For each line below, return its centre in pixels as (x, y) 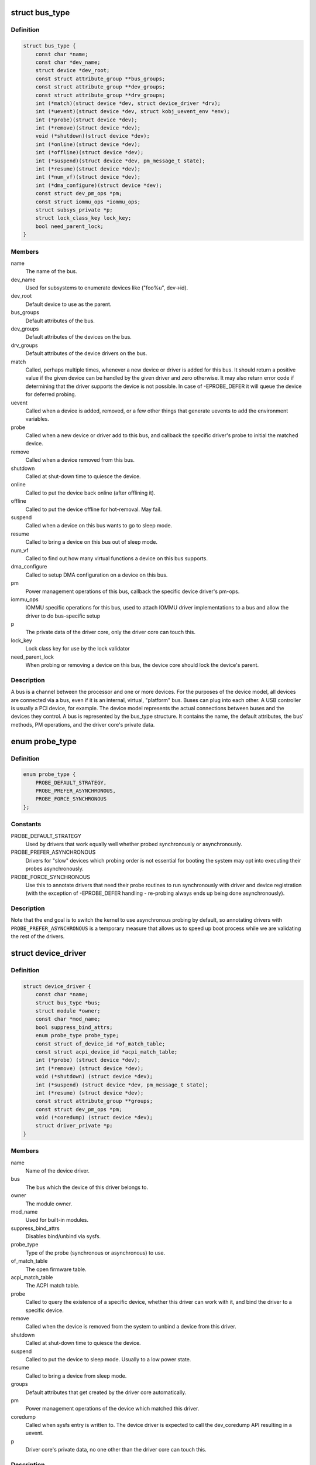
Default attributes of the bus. (60, 321)
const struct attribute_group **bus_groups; (100, 79)
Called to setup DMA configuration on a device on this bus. (97, 575)
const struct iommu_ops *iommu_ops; (88, 202)
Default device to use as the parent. (68, 304)
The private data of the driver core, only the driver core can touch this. (111, 632)
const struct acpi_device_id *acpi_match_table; (107, 1052)
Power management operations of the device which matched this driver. (112, 1409)
